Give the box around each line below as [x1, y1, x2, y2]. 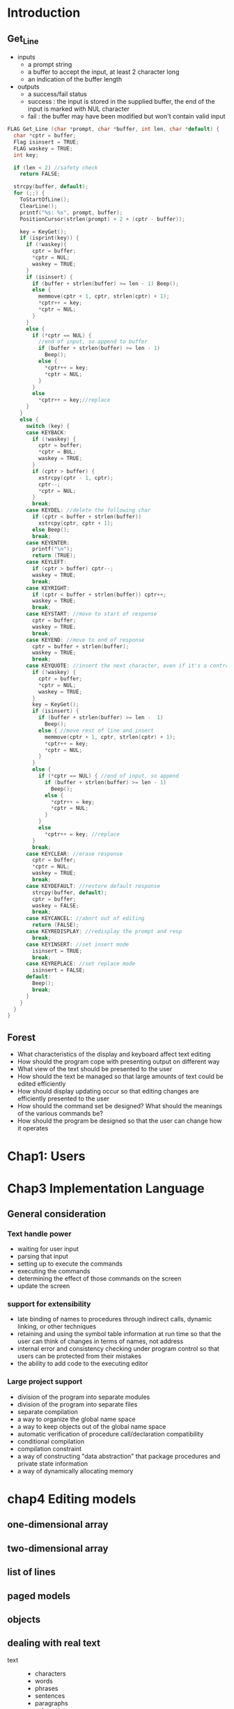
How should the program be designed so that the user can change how [17, 1117, 222, 1125]
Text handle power [7, 1229, 72, 1239]
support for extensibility [7, 1299, 91, 1309]
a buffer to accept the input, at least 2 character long [27, 68, 180, 76]
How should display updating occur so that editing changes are [17, 1087, 200, 1096]
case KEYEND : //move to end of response [25, 636, 145, 643]
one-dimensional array [7, 1519, 109, 1531]
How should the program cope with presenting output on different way [17, 1057, 220, 1066]
